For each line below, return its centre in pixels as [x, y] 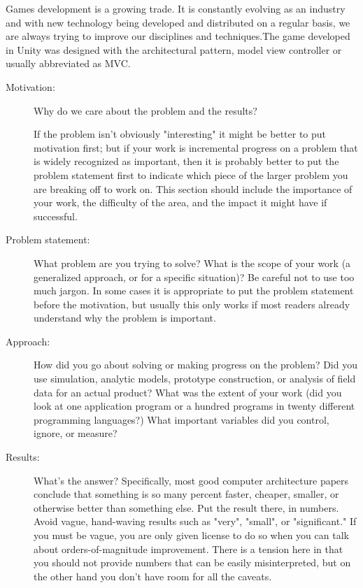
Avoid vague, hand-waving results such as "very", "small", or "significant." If [195, 521]
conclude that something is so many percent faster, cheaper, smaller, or [186, 494]
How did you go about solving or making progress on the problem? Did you [195, 365]
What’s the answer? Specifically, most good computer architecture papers [191, 480]
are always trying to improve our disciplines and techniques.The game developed [178, 36]
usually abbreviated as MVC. [68, 63]
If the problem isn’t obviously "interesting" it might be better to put [180, 134]
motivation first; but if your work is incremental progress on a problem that [196, 147]
